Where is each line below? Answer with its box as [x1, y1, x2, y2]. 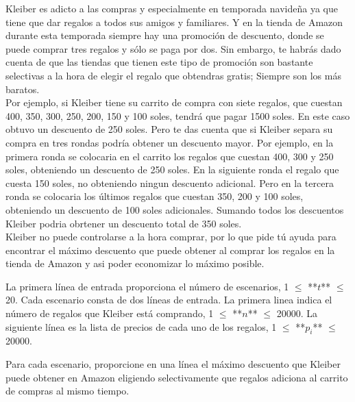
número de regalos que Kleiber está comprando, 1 [5, 306, 214, 321]
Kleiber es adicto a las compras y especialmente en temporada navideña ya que [5, 1, 338, 15]
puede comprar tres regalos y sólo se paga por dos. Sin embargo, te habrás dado [5, 41, 341, 55]
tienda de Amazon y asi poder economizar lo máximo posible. [5, 256, 265, 271]
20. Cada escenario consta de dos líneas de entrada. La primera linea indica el [5, 292, 332, 307]
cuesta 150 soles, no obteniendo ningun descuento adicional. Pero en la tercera [5, 175, 334, 190]
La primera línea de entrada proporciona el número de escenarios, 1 [5, 279, 289, 293]
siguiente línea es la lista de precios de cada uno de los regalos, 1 [5, 319, 277, 334]
